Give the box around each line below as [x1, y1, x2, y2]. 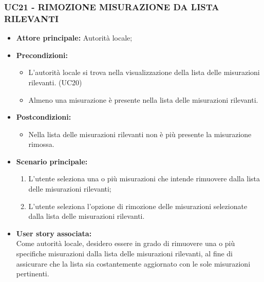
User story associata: [16, 228, 92, 238]
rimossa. [28, 139, 54, 149]
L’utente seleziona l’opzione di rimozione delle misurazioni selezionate [28, 200, 248, 211]
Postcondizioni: [16, 111, 71, 122]
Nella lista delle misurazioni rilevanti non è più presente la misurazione [28, 128, 252, 139]
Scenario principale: [16, 156, 88, 166]
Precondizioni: [16, 49, 68, 60]
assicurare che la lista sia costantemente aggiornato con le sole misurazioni [16, 258, 251, 269]
